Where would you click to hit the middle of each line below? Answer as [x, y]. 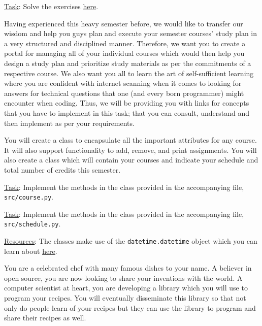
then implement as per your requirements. [69, 123]
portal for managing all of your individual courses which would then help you [124, 53]
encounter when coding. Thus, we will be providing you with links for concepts [127, 103]
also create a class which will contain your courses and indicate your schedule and [131, 160]
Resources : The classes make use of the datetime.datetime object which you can [131, 241]
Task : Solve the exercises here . [51, 6]
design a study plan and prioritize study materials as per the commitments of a [128, 63]
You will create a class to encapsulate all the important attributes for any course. [130, 140]
